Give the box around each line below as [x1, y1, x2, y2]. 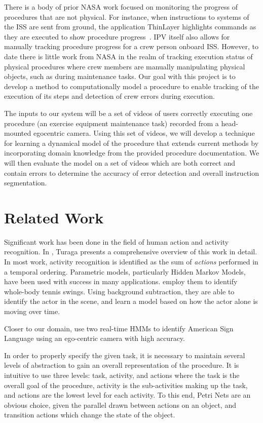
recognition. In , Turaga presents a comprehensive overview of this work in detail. [4, 246, 257, 257]
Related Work [4, 207, 104, 227]
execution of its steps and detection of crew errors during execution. [4, 91, 215, 101]
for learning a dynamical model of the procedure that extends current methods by [4, 137, 259, 148]
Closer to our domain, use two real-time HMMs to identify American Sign [4, 323, 234, 333]
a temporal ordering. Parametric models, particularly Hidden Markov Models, [4, 266, 246, 277]
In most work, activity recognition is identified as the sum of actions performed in [4, 256, 258, 266]
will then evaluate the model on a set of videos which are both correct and [4, 157, 236, 168]
